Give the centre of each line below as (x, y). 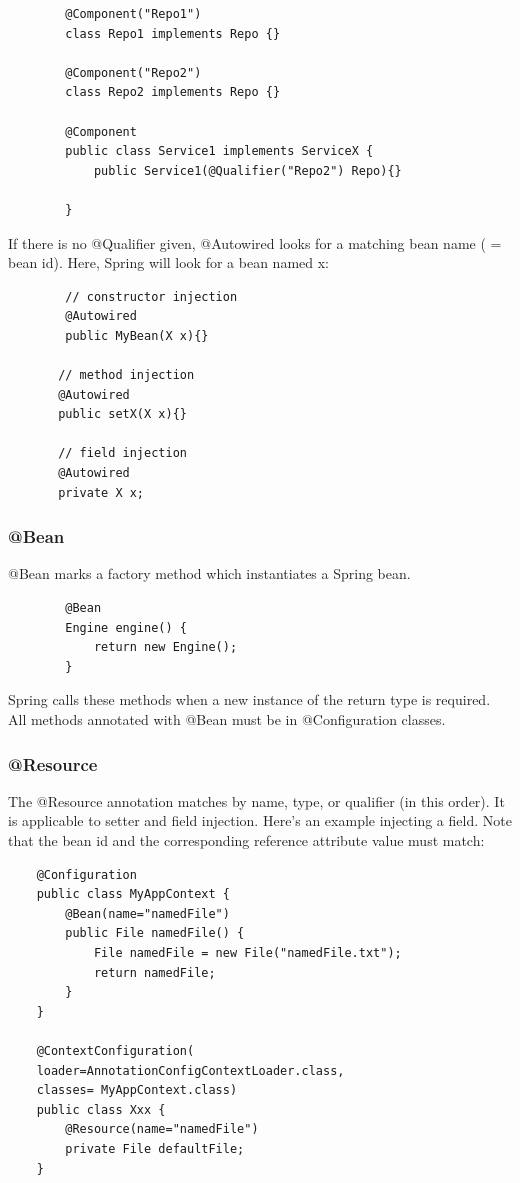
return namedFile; (154, 972)
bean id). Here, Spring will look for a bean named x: (168, 262)
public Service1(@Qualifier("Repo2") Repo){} (247, 170)
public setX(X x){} (122, 414)
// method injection (126, 375)
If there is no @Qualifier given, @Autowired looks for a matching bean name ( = (255, 242)
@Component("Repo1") (133, 14)
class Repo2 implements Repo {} (173, 92)
